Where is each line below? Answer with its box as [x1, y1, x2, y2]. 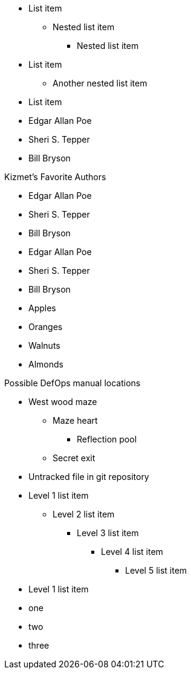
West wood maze [28, 397, 97, 407]
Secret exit [53, 453, 95, 463]
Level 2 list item [53, 509, 115, 519]
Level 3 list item [77, 528, 139, 538]
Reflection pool [77, 434, 137, 444]
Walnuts [28, 340, 60, 351]
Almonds [28, 359, 63, 369]
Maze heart [53, 415, 98, 426]
